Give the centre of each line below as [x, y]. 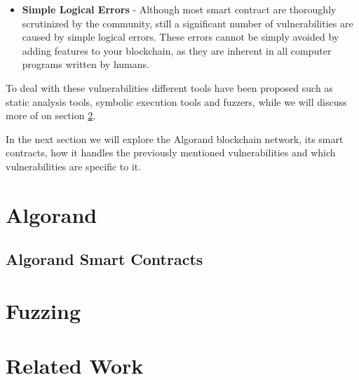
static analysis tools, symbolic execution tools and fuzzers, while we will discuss [176, 101]
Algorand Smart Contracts [104, 259]
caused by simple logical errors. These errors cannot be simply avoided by [181, 37]
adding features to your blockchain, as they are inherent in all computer [177, 50]
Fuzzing [43, 310]
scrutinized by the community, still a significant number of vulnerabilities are [188, 23]
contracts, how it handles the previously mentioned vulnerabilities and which [171, 152]
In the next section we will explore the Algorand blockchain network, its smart [175, 138]
